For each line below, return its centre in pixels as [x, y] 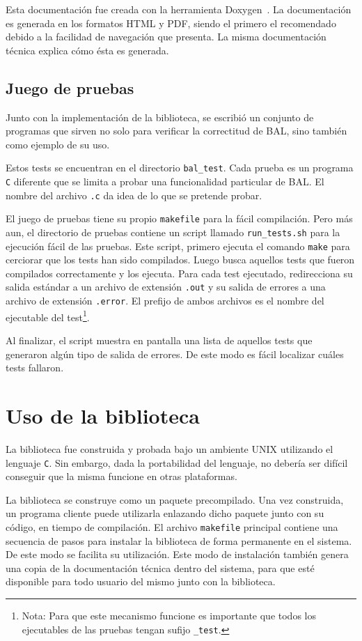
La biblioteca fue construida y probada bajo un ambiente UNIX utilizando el [170, 448]
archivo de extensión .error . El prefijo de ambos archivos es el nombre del [165, 301]
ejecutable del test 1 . [48, 316]
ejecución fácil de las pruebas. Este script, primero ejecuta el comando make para [178, 246]
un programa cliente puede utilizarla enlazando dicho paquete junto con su [165, 513]
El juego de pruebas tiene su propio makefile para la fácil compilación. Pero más [179, 218]
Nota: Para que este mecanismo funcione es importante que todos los [169, 616]
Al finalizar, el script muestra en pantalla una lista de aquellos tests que [159, 340]
